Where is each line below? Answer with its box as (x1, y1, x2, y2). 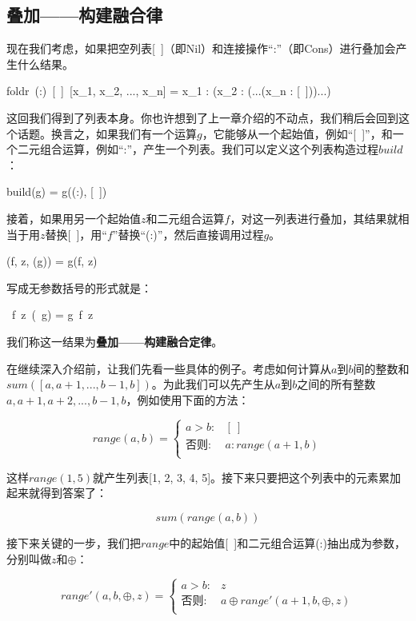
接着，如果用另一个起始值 (6, 209, 141, 226)
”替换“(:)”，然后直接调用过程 (112, 225, 264, 242)
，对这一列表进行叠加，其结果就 (230, 209, 398, 226)
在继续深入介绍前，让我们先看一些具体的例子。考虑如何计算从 (6, 360, 331, 376)
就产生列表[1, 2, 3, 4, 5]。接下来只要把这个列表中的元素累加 (93, 468, 402, 485)
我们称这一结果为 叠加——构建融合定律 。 (6, 332, 223, 349)
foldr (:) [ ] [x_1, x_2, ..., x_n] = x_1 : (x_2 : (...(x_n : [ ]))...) (6, 82, 331, 99)
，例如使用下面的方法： (126, 391, 250, 408)
